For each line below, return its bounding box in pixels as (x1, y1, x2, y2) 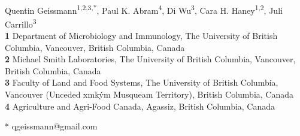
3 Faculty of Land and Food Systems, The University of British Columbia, (5, 76, 278, 89)
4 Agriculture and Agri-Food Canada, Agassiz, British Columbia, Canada (5, 99, 275, 112)
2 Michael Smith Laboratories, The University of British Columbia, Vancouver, (5, 53, 296, 65)
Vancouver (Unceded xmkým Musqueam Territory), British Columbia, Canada (5, 88, 294, 101)
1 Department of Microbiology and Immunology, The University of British (5, 29, 278, 42)
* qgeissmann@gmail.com (5, 120, 98, 132)
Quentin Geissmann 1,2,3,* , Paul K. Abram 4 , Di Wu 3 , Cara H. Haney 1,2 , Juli (5, 2, 283, 16)
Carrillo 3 (5, 16, 37, 30)
